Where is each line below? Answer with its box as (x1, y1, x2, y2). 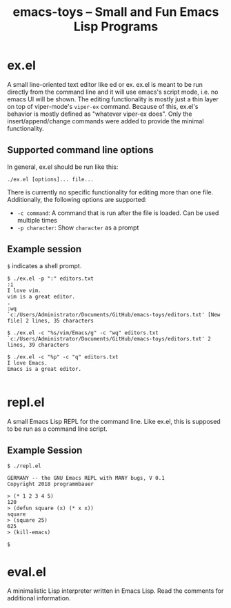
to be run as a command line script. (7, 425, 108, 433)
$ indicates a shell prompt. (7, 261, 82, 270)
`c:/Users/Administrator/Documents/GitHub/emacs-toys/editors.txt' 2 (7, 335, 212, 342)
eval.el (7, 564, 47, 580)
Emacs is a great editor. (7, 365, 81, 372)
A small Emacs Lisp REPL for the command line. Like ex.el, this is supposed (7, 417, 221, 425)
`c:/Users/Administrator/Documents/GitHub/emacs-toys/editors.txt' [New (7, 311, 221, 318)
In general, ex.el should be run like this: (7, 163, 119, 171)
